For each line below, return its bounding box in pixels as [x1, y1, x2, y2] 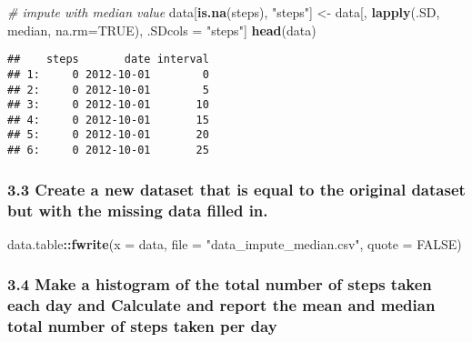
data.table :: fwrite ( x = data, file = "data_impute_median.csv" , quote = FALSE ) [7, 234, 462, 253]
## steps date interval [7, 53, 209, 66]
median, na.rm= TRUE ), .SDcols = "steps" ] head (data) [7, 20, 316, 39]
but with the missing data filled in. [7, 198, 268, 221]
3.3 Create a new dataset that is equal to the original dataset [7, 177, 466, 200]
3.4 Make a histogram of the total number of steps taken [7, 273, 432, 296]
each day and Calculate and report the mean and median [7, 294, 436, 317]
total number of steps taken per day [7, 315, 277, 337]
